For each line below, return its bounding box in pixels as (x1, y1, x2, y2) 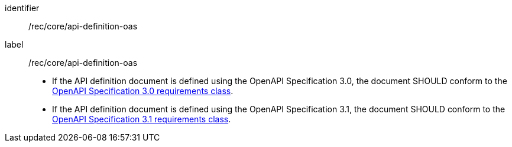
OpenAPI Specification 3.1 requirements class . (52, 114, 231, 124)
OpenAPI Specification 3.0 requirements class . (52, 86, 234, 96)
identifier (5, 3, 40, 13)
